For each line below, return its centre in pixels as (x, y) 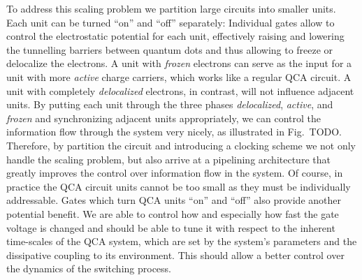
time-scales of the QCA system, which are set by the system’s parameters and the (182, 241)
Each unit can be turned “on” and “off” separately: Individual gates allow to (171, 22)
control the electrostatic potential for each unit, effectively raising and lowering (175, 36)
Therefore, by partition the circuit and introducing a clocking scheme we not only (181, 145)
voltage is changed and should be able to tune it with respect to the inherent (171, 227)
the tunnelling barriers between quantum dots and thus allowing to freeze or (170, 49)
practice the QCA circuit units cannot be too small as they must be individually (179, 186)
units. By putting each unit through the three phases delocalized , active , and (170, 104)
